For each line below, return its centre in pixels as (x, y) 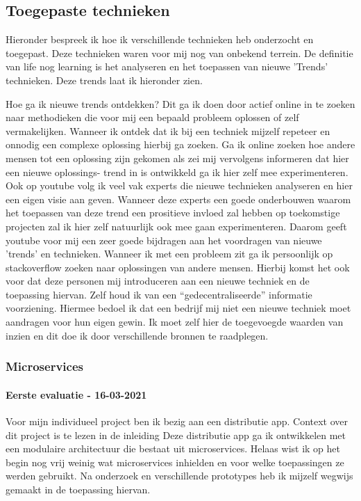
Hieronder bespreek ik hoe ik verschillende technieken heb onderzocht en (160, 39)
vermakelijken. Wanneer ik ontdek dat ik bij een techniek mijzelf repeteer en (168, 130)
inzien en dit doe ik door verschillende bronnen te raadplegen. (137, 335)
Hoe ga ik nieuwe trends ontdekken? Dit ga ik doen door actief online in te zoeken (180, 103)
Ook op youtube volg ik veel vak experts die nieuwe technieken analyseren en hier (179, 185)
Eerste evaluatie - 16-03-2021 (76, 394)
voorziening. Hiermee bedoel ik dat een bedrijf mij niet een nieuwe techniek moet (178, 308)
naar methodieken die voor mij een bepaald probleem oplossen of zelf (152, 117)
